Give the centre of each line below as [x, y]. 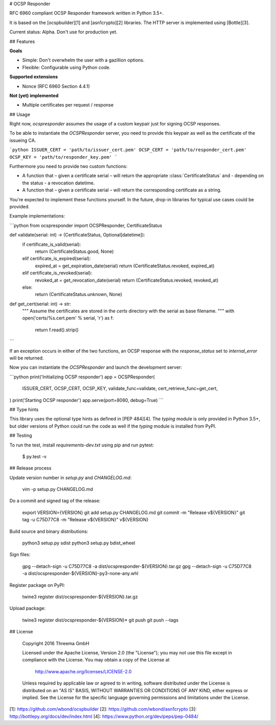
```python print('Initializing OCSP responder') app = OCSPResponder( [82, 377]
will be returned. [27, 358]
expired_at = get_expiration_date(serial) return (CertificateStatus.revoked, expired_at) [125, 266]
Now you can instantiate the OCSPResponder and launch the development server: [96, 367]
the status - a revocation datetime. [59, 183]
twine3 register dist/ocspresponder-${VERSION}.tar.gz [80, 597]
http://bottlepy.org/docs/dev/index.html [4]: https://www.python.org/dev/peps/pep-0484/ [104, 716]
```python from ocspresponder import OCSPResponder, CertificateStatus [86, 225]
